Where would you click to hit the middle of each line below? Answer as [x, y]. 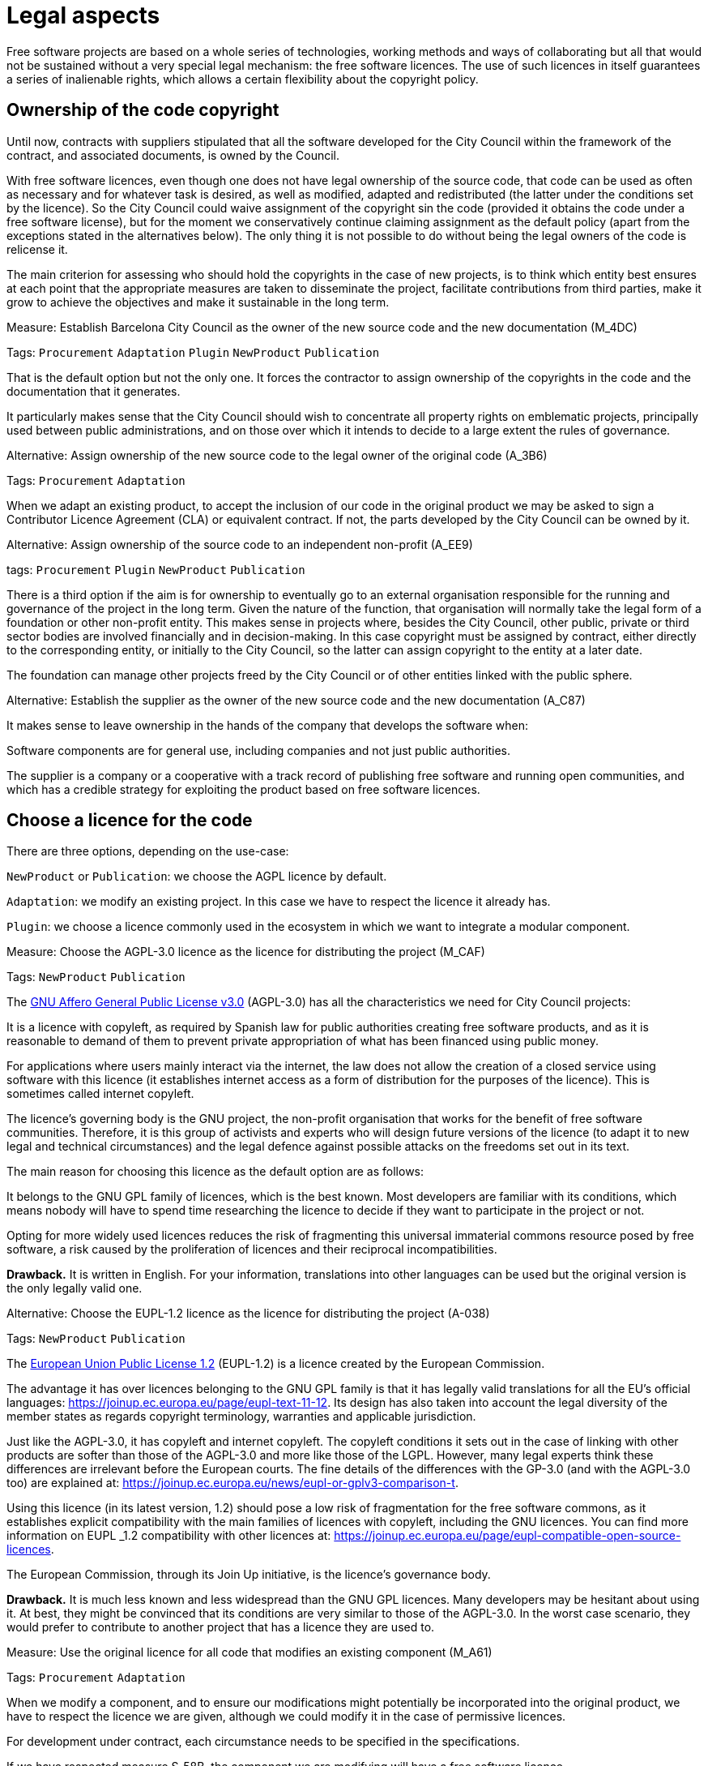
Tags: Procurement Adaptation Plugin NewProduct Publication [193, 352]
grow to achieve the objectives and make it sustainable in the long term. [198, 302]
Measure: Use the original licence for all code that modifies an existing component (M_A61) [250, 1652]
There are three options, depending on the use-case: [148, 851]
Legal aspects [83, 15]
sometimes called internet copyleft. [100, 1094]
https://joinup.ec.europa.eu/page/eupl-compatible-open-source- [508, 1536]
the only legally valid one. [75, 1288]
